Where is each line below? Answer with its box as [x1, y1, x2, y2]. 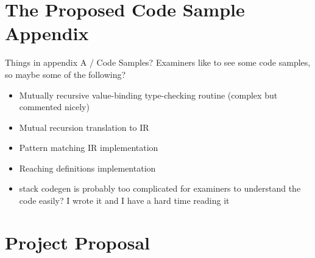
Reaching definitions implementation [19, 161, 156, 174]
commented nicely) [19, 100, 90, 113]
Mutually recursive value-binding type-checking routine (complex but [19, 88, 278, 101]
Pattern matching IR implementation [19, 141, 158, 154]
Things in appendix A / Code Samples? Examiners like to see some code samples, [5, 56, 311, 69]
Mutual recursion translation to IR [19, 120, 149, 133]
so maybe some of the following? [5, 68, 126, 80]
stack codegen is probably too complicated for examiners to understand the [19, 182, 301, 195]
